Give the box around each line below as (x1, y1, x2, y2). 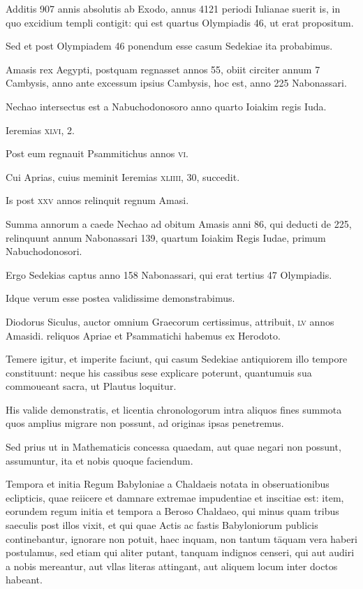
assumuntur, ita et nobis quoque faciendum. (6, 453, 193, 467)
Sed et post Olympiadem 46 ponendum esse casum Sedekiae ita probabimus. (6, 38, 333, 53)
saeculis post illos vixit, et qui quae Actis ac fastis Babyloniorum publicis (6, 518, 318, 532)
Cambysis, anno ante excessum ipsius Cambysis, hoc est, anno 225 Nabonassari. (6, 75, 347, 90)
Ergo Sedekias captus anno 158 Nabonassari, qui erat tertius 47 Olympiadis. (6, 267, 332, 282)
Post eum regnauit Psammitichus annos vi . (6, 146, 188, 161)
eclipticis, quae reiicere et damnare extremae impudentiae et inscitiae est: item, (6, 490, 344, 504)
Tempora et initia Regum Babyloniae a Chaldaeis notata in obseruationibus (6, 477, 329, 491)
